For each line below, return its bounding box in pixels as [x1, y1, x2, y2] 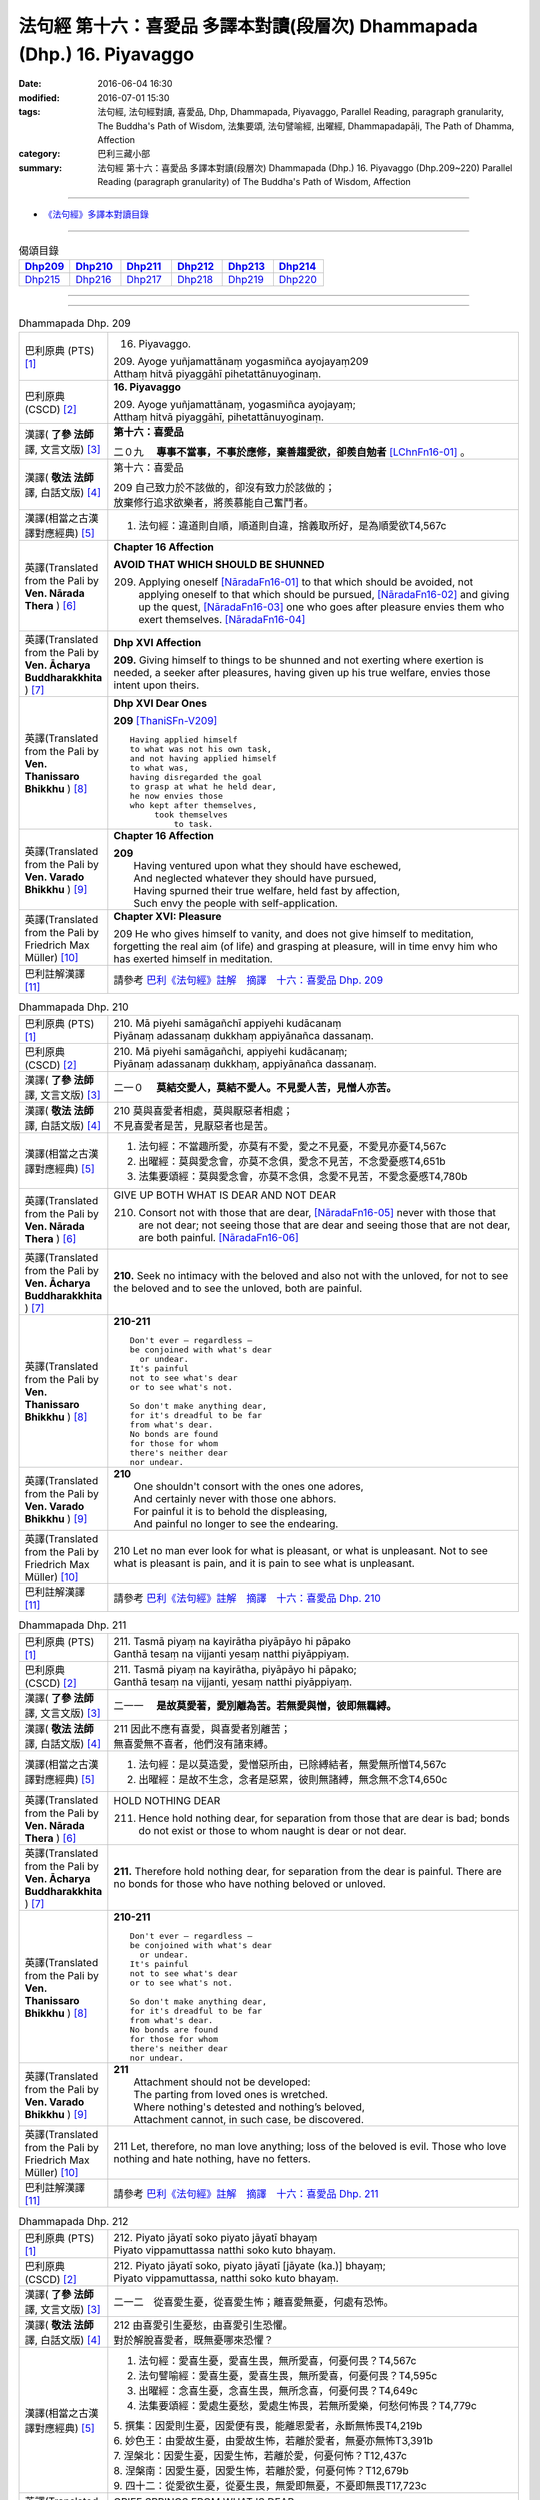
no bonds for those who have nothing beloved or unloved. [113, 1877, 387, 1891]
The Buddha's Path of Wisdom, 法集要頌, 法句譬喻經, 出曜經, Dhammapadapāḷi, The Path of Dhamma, [97, 120, 515, 132]
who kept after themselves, [129, 800, 258, 810]
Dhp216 [75, 273, 112, 287]
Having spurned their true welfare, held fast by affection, [133, 883, 400, 897]
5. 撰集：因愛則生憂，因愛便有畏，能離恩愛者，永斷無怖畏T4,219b [113, 2418, 423, 2432]
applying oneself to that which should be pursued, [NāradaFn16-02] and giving [138, 587, 510, 601]
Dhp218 [176, 273, 214, 287]
